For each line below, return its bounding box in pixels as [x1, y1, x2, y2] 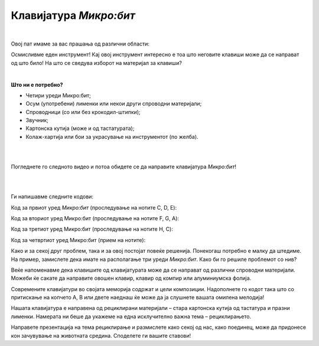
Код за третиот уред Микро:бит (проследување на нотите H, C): [11, 226, 174, 233]
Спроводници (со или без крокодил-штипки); [25, 108, 141, 115]
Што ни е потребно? [11, 81, 63, 88]
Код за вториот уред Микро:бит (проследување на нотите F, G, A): [11, 214, 180, 221]
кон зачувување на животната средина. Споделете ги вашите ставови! [11, 332, 191, 339]
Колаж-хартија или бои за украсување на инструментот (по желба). [25, 133, 198, 140]
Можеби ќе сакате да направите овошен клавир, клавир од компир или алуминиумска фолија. [11, 275, 252, 282]
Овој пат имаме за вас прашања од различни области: [11, 40, 150, 47]
